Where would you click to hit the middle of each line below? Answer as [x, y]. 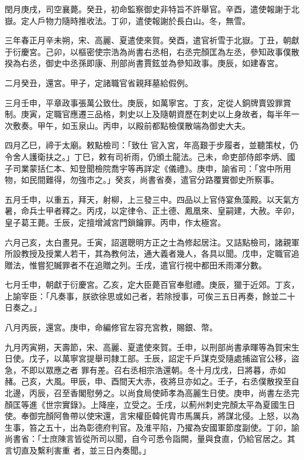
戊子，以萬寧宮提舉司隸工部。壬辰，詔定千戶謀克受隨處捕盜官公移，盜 [164, 358]
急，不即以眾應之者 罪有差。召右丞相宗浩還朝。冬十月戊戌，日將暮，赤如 [145, 369]
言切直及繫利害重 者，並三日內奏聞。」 [78, 450]
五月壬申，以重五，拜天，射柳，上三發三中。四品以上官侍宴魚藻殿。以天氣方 [152, 199]
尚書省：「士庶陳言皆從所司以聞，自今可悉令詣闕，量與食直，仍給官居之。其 [150, 439]
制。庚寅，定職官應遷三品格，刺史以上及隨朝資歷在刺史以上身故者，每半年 [148, 114]
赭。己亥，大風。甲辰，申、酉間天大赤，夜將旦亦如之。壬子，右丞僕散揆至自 [152, 381]
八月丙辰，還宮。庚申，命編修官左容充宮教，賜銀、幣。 [111, 327]
